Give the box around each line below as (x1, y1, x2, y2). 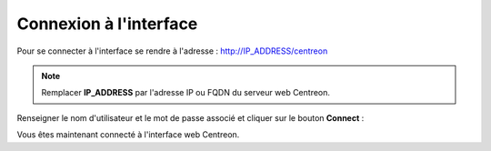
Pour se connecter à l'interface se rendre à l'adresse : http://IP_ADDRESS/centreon (16, 45, 328, 56)
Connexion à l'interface (16, 14, 198, 34)
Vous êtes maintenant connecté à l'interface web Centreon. (16, 129, 240, 140)
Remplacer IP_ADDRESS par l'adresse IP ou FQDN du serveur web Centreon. (41, 87, 331, 98)
